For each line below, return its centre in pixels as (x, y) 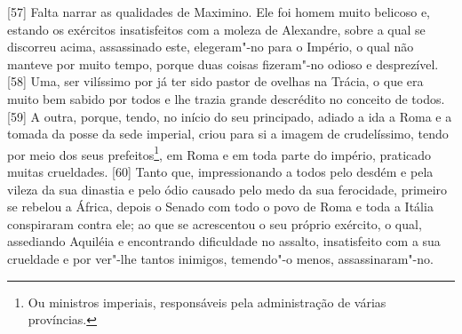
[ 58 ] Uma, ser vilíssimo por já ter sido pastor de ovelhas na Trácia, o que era (215, 81)
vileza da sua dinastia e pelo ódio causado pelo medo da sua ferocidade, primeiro (227, 189)
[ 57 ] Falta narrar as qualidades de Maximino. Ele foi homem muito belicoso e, (219, 12)
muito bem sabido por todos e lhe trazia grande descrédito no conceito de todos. (226, 98)
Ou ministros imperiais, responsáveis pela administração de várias (207, 302)
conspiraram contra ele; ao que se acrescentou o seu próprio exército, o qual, (215, 223)
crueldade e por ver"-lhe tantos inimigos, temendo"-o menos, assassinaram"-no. (220, 258)
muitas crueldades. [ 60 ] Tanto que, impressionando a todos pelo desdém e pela (220, 171)
